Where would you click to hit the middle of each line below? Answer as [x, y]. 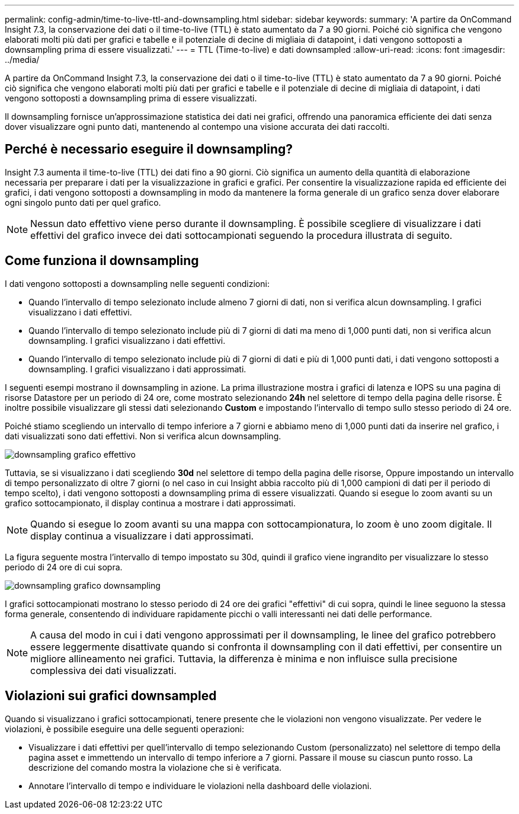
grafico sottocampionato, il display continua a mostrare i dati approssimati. [150, 503]
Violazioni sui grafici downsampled [111, 696]
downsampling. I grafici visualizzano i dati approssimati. [137, 369]
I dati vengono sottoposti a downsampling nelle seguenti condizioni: [137, 283]
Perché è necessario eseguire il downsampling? [149, 149]
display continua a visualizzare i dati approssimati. [142, 536]
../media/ [22, 60]
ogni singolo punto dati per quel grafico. [83, 202]
